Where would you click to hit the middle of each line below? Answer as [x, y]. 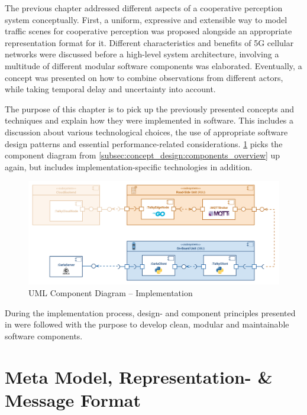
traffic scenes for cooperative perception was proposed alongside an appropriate [148, 31]
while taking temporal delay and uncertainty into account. [110, 89]
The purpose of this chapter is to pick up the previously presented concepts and [150, 108]
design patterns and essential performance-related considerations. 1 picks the [144, 143]
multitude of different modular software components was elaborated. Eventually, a [153, 65]
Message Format [73, 399]
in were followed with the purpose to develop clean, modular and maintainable [147, 324]
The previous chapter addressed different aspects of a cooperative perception [144, 8]
